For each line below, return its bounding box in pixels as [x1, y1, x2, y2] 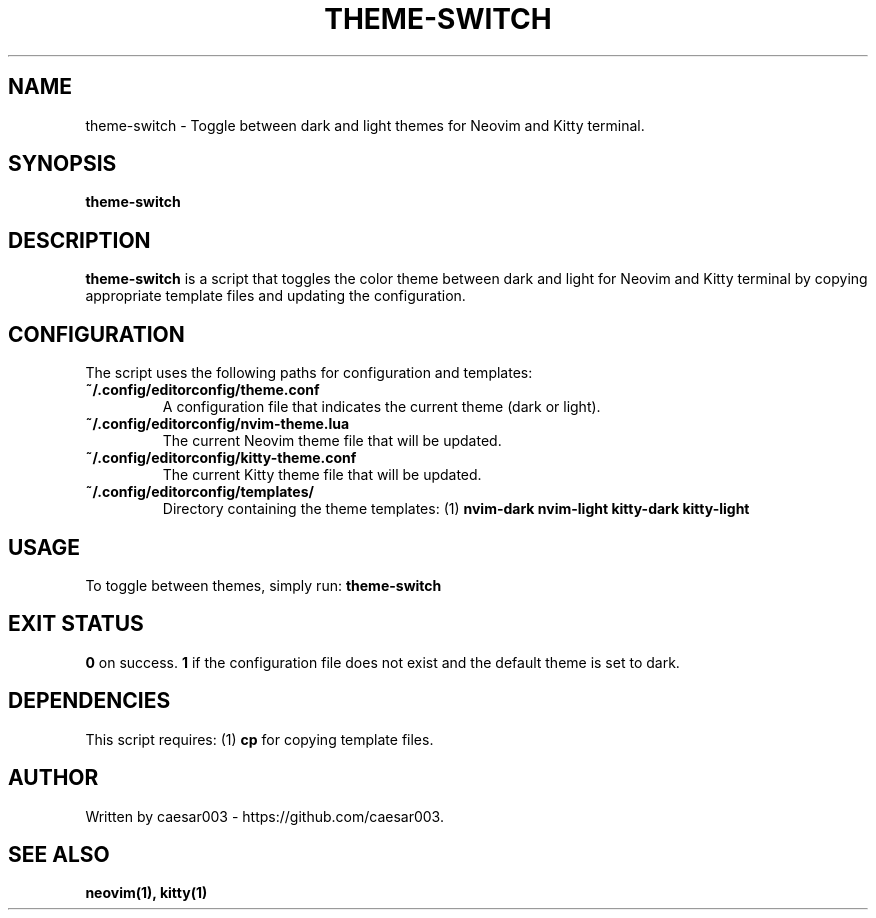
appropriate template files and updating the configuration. [85, 287, 466, 305]
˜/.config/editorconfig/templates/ [85, 483, 314, 501]
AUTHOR [8, 765, 99, 791]
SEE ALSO [8, 841, 110, 867]
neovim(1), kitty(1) [85, 884, 208, 902]
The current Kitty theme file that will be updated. [162, 466, 482, 484]
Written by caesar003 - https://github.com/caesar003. [85, 807, 444, 825]
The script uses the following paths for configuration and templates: [85, 364, 533, 382]
